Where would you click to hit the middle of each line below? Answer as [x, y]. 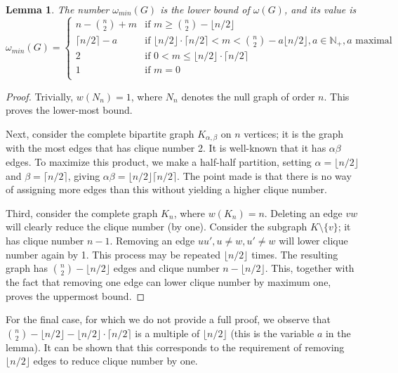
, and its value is [320, 9]
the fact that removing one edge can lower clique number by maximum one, [168, 282]
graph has [27, 268]
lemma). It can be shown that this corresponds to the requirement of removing [175, 347]
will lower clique [313, 240]
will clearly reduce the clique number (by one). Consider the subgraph [157, 227]
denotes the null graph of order [248, 96]
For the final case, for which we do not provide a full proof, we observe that [168, 319]
